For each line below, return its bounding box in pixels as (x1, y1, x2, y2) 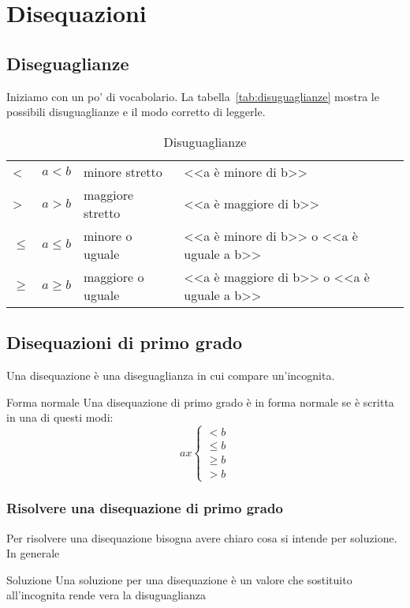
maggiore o (84, 267, 144, 286)
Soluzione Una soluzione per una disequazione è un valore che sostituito (6, 571, 352, 587)
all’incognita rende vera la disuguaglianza (6, 587, 206, 603)
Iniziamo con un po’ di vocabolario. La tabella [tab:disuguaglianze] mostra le (6, 88, 379, 104)
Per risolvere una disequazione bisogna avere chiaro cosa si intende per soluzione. (6, 529, 397, 546)
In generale (6, 545, 60, 561)
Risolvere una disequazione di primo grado (6, 498, 283, 518)
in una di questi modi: (6, 409, 114, 426)
